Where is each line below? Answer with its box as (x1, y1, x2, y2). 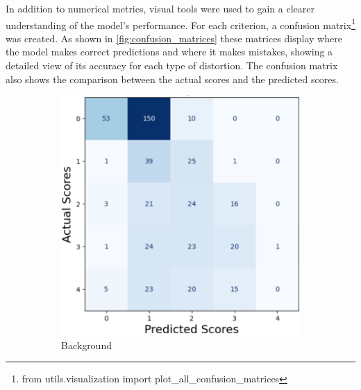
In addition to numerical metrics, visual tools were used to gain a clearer (6, 1, 314, 15)
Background (61, 337, 112, 352)
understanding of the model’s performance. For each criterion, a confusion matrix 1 (6, 15, 355, 32)
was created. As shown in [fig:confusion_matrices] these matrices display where (6, 30, 342, 45)
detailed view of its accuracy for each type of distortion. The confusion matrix (6, 58, 338, 73)
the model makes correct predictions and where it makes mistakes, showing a (6, 44, 333, 59)
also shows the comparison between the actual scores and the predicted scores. (6, 71, 339, 86)
